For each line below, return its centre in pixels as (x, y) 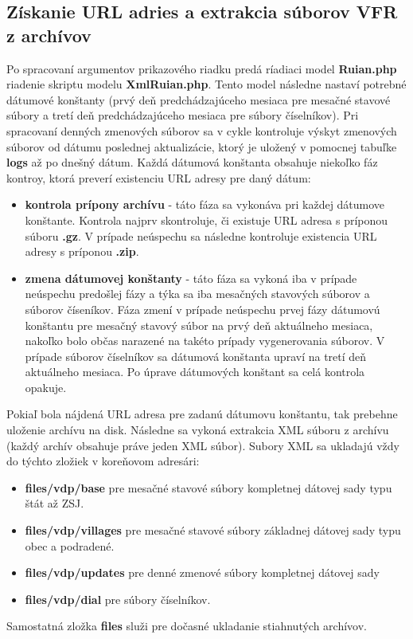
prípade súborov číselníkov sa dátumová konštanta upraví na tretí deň (196, 356)
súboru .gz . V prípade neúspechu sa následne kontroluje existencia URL (201, 235)
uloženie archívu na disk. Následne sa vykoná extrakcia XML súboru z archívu (198, 430)
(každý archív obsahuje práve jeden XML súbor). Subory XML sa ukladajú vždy (203, 445)
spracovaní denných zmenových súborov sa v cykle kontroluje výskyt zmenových (202, 130)
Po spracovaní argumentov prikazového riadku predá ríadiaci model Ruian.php (202, 68)
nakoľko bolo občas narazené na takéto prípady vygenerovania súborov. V (205, 341)
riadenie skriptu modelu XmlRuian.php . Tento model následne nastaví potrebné (206, 84)
